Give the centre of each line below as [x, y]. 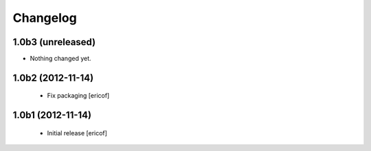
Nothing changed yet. [61, 59]
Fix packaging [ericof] [78, 96]
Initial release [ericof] [77, 133]
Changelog [45, 18]
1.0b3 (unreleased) [54, 42]
